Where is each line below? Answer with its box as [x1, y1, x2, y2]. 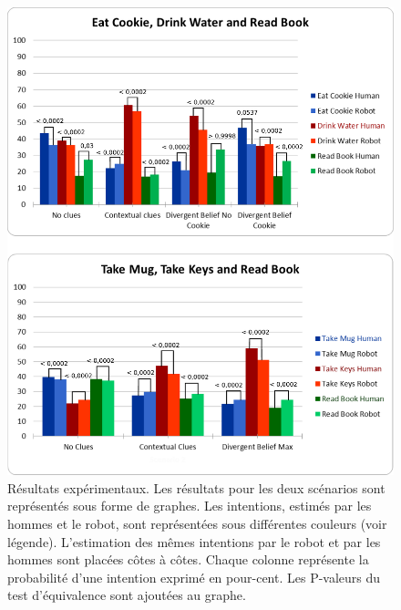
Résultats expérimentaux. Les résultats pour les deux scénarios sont [7, 478, 386, 497]
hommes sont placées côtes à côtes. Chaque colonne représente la [7, 550, 369, 569]
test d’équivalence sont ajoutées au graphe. [7, 585, 246, 605]
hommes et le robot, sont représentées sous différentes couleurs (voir [7, 513, 387, 532]
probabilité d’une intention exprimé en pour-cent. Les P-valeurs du [7, 567, 381, 586]
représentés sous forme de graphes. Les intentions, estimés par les [7, 496, 372, 515]
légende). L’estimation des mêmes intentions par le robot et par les [7, 532, 381, 551]
